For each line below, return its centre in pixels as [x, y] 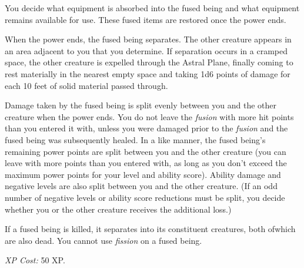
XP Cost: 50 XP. [35, 260]
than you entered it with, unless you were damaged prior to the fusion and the [146, 128]
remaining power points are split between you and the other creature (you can [146, 151]
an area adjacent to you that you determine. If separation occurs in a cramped [146, 50]
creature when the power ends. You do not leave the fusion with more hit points [149, 116]
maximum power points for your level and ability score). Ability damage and [143, 174]
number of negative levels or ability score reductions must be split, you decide [145, 197]
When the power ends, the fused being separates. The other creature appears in [148, 39]
